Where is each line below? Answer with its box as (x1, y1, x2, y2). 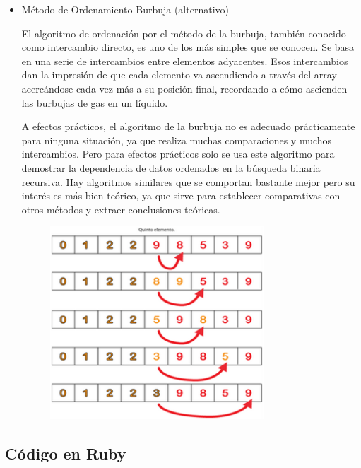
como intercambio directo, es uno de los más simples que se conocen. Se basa (21, 40, 355, 54)
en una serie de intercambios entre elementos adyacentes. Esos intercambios (21, 53, 348, 68)
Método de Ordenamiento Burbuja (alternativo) (21, 2, 229, 16)
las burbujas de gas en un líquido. (21, 95, 168, 110)
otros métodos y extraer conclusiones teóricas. (21, 201, 220, 216)
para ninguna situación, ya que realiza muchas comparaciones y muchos (21, 132, 332, 147)
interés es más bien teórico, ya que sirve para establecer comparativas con (21, 188, 341, 203)
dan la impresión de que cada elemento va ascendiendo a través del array (21, 67, 337, 82)
